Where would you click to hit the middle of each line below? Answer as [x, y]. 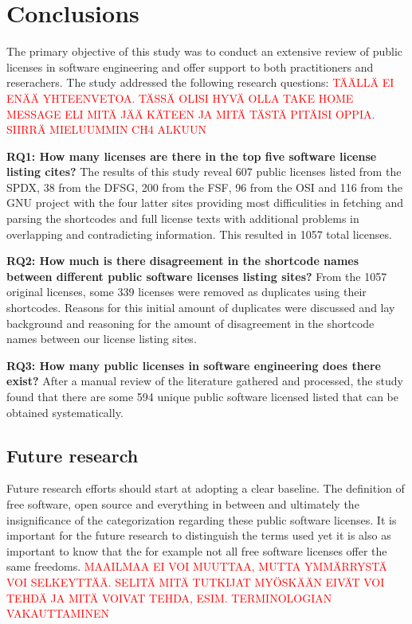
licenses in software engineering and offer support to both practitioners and [190, 66]
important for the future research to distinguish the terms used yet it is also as [199, 535]
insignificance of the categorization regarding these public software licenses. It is [202, 519]
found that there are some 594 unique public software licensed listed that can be [202, 396]
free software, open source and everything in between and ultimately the [183, 503]
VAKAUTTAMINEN [58, 613]
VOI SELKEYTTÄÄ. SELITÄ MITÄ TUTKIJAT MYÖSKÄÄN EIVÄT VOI [196, 581]
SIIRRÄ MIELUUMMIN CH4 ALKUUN [107, 129]
